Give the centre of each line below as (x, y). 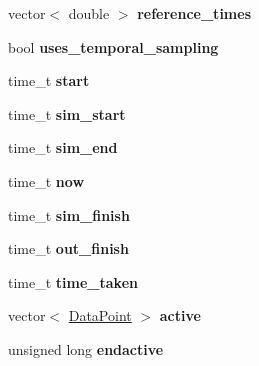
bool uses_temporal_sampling (113, 46)
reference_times (194, 13)
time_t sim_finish (69, 214)
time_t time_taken (73, 281)
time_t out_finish (68, 248)
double (89, 13)
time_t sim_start (67, 113)
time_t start (49, 80)
